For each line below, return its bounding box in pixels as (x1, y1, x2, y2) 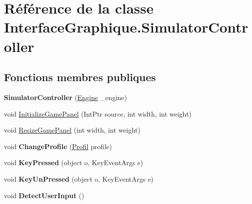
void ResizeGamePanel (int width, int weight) (4, 125, 141, 135)
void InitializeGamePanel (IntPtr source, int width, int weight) (4, 108, 192, 119)
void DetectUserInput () (4, 190, 84, 200)
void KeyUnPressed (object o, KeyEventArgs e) (4, 173, 154, 184)
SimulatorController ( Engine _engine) (4, 92, 127, 102)
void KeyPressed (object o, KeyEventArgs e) (4, 157, 143, 168)
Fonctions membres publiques (4, 69, 156, 85)
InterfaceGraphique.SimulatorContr (4, 17, 249, 37)
